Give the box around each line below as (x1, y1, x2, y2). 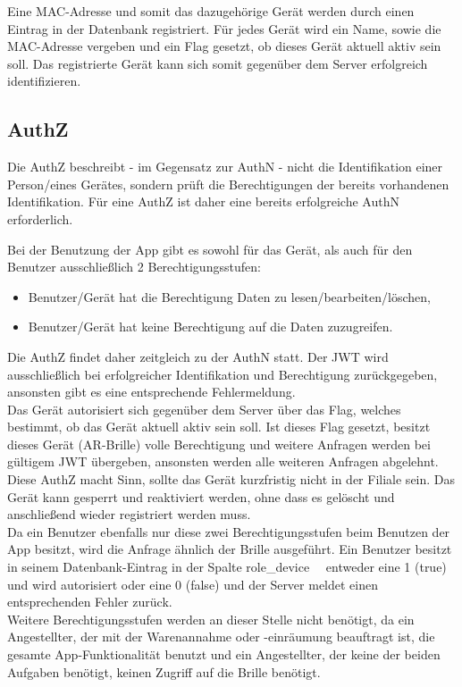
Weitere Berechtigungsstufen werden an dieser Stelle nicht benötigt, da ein (7, 609, 415, 628)
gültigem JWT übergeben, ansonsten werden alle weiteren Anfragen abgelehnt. (7, 452, 439, 471)
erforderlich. (7, 209, 73, 228)
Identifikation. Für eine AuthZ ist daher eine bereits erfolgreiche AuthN (7, 192, 399, 211)
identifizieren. (7, 71, 81, 90)
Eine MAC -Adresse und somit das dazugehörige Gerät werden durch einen (7, 2, 415, 20)
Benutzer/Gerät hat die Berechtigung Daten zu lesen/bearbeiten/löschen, (28, 287, 431, 306)
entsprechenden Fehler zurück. (7, 592, 172, 611)
